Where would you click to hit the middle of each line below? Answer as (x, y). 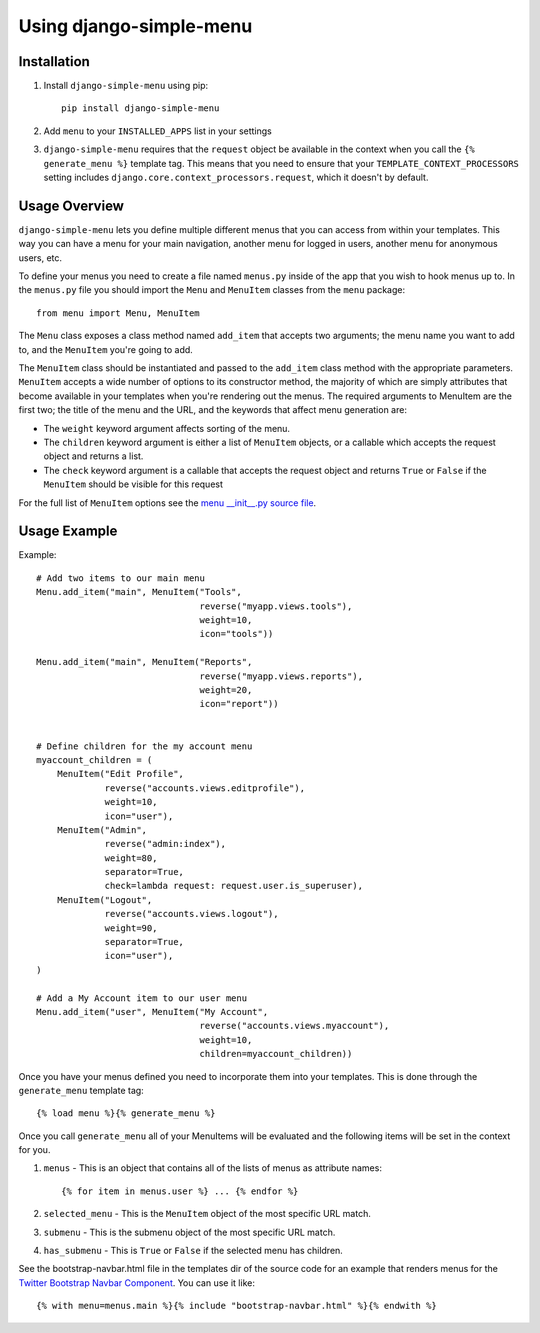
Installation (54, 61)
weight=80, (131, 858)
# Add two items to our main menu (120, 578)
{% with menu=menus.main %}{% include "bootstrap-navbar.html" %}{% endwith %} (236, 1306)
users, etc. (40, 257)
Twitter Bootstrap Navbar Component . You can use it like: (136, 1282)
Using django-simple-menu (135, 26)
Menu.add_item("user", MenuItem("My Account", (152, 1011)
